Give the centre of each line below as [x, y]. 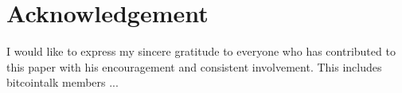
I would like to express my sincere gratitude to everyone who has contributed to [201, 51]
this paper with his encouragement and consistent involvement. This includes [194, 66]
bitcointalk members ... [62, 82]
